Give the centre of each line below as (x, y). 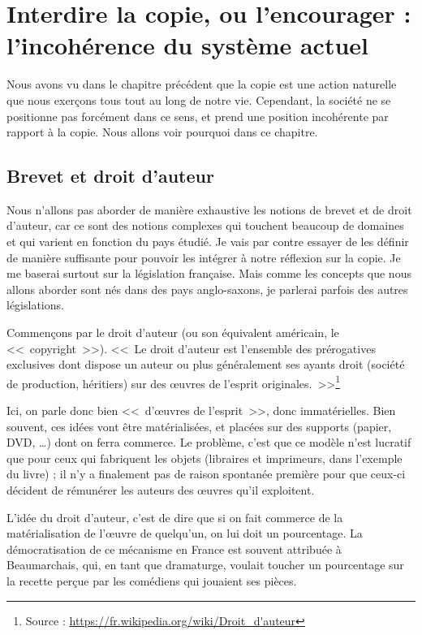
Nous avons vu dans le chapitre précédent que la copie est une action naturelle (202, 84)
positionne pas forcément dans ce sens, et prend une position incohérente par (198, 116)
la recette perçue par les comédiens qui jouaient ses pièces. (152, 581)
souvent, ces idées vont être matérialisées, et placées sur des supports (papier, (199, 426)
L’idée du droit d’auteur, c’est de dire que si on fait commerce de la (175, 517)
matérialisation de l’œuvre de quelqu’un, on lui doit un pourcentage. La (185, 533)
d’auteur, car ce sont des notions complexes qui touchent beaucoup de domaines (205, 225)
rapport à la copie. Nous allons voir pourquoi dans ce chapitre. (162, 132)
